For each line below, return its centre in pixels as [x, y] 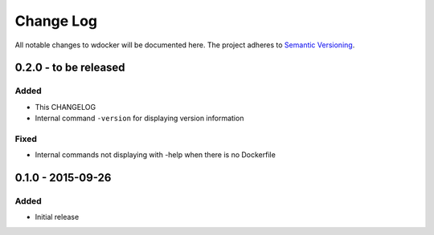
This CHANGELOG [66, 107]
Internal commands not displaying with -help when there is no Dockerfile [156, 155]
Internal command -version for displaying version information [139, 118]
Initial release [57, 217]
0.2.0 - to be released [70, 68]
